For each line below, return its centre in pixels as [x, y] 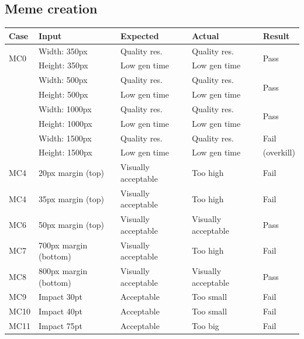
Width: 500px [63, 80]
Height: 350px [63, 65]
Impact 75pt [61, 326]
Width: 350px [63, 51]
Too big [205, 326]
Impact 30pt [61, 297]
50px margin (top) [71, 224]
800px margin [63, 271]
